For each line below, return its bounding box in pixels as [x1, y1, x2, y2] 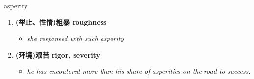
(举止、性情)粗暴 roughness [15, 17, 107, 27]
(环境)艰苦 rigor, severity [15, 49, 100, 59]
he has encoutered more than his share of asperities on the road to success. [27, 66, 251, 76]
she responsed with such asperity [27, 33, 124, 43]
